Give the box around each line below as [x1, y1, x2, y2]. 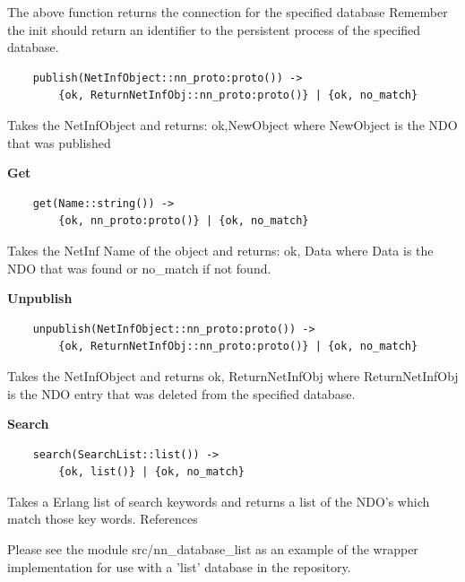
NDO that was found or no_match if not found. [7, 258, 271, 277]
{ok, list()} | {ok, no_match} [58, 465, 245, 479]
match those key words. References [7, 509, 198, 528]
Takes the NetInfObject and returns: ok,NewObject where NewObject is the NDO [7, 115, 458, 134]
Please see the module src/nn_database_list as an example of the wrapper [7, 540, 418, 559]
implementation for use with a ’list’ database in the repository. [7, 557, 351, 576]
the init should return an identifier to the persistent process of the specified [7, 20, 421, 39]
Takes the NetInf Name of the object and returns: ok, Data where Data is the [7, 240, 434, 259]
